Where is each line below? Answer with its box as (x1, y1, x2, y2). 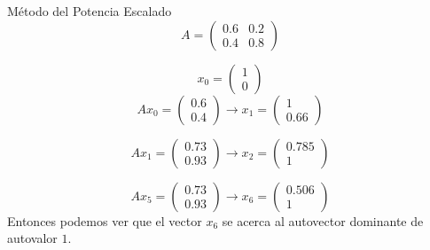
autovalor (7, 229, 58, 247)
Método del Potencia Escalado (7, 2, 172, 20)
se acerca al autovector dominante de (222, 211, 424, 230)
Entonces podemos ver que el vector (7, 211, 202, 230)
